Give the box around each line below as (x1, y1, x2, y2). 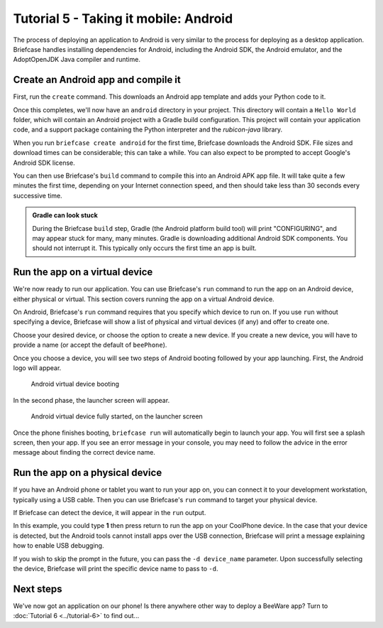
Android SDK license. (13, 158, 76, 167)
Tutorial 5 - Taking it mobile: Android (13, 11, 233, 26)
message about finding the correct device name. (13, 448, 155, 457)
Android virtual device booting (30, 380, 120, 389)
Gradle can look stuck (32, 211, 99, 220)
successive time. (13, 191, 63, 200)
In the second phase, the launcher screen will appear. (13, 396, 170, 404)
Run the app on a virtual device (13, 266, 153, 278)
